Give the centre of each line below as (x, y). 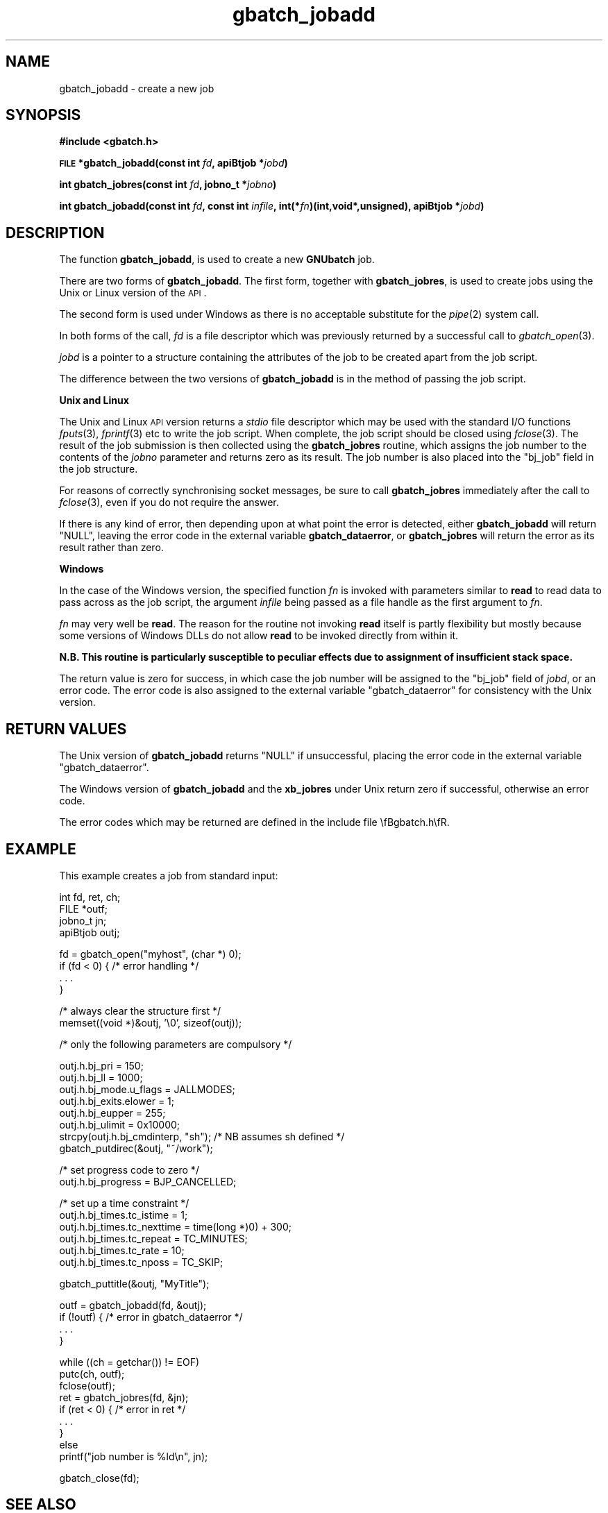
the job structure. (99, 469)
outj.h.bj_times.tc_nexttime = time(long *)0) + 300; (175, 1226)
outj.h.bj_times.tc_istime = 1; (124, 1215)
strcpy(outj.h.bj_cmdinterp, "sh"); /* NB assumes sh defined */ (202, 1136)
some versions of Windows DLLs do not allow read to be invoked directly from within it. (259, 636)
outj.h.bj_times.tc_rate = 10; (122, 1250)
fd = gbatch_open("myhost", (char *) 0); (150, 954)
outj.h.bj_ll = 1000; (101, 1077)
